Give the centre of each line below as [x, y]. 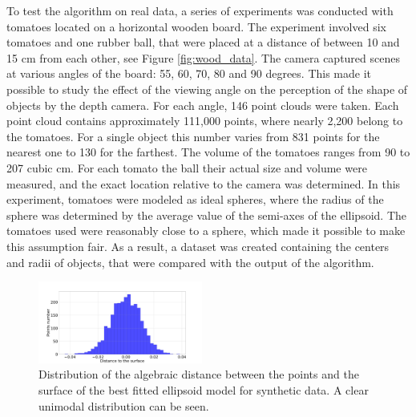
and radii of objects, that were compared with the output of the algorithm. [190, 262]
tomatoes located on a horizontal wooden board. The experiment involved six [196, 26]
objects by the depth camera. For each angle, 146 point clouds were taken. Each [203, 105]
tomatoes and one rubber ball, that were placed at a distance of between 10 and [203, 42]
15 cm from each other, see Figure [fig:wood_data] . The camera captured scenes [203, 57]
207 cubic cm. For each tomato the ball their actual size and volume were [187, 167]
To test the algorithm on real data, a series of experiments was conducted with [200, 10]
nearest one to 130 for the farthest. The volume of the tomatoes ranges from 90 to [208, 152]
